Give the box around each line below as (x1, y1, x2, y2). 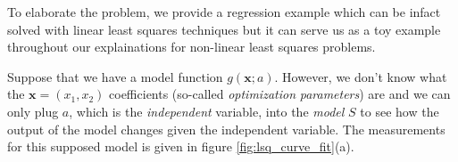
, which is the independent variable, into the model (69, 101, 345, 120)
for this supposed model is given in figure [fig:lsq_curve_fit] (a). (7, 137, 354, 156)
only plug (7, 101, 59, 120)
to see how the (360, 101, 439, 120)
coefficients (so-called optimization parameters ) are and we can (109, 85, 451, 103)
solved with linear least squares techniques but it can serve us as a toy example (7, 20, 441, 38)
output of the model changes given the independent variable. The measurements (7, 119, 446, 138)
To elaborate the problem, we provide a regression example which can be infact (7, 3, 441, 20)
